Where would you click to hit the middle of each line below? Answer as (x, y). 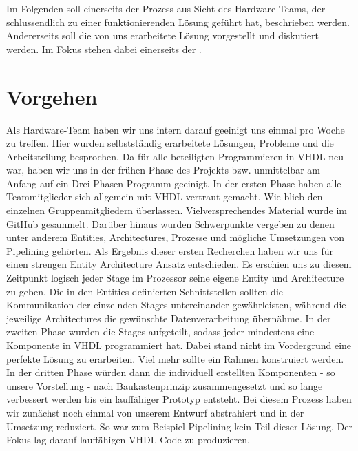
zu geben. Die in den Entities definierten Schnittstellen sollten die (145, 291)
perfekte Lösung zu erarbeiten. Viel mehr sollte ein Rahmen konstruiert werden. (175, 358)
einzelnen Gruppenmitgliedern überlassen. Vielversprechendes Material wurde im (177, 210)
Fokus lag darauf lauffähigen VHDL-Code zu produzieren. (128, 440)
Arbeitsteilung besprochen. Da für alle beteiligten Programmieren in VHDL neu (175, 156)
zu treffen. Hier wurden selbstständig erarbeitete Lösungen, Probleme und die (170, 143)
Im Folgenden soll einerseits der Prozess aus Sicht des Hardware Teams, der (166, 8)
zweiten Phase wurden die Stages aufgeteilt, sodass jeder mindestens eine (160, 332)
